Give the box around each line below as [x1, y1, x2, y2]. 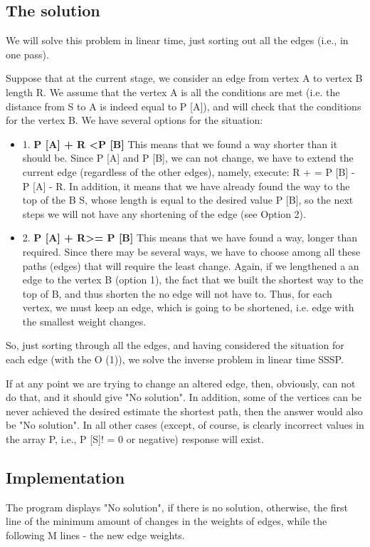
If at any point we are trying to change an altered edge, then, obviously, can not [6, 375, 356, 390]
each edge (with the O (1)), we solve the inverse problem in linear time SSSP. [6, 352, 344, 367]
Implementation [6, 467, 125, 489]
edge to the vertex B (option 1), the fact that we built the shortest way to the [22, 272, 364, 287]
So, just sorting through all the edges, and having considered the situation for [6, 338, 344, 353]
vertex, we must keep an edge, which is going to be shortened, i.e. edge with [22, 300, 354, 315]
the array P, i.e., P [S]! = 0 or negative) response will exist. [6, 432, 264, 447]
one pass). [6, 46, 49, 61]
